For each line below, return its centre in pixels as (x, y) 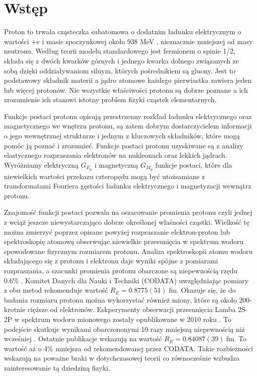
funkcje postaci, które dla (194, 164)
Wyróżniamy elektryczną (41, 164)
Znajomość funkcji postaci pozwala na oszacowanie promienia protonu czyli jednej (128, 212)
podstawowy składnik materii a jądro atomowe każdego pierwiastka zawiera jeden (128, 80)
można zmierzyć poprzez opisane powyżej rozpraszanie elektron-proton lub (117, 231)
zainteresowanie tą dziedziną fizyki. (57, 367)
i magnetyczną (116, 164)
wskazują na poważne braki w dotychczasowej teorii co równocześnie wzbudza (122, 358)
